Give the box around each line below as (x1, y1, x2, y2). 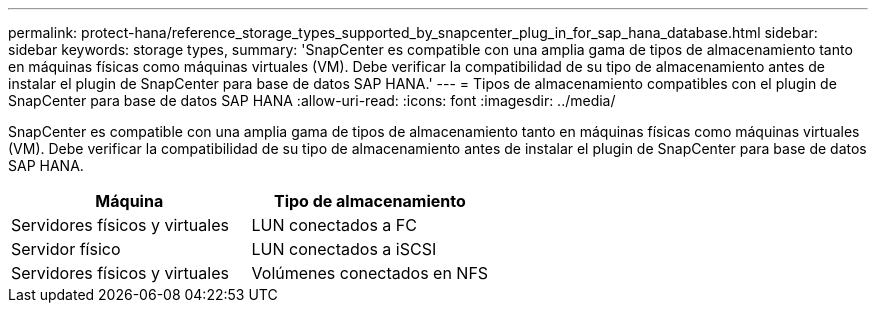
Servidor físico (11, 239, 121, 259)
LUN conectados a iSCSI (251, 239, 437, 259)
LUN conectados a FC (251, 215, 417, 235)
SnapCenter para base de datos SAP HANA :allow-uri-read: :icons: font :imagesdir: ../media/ (8, 92, 616, 109)
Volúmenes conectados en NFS (251, 263, 489, 283)
